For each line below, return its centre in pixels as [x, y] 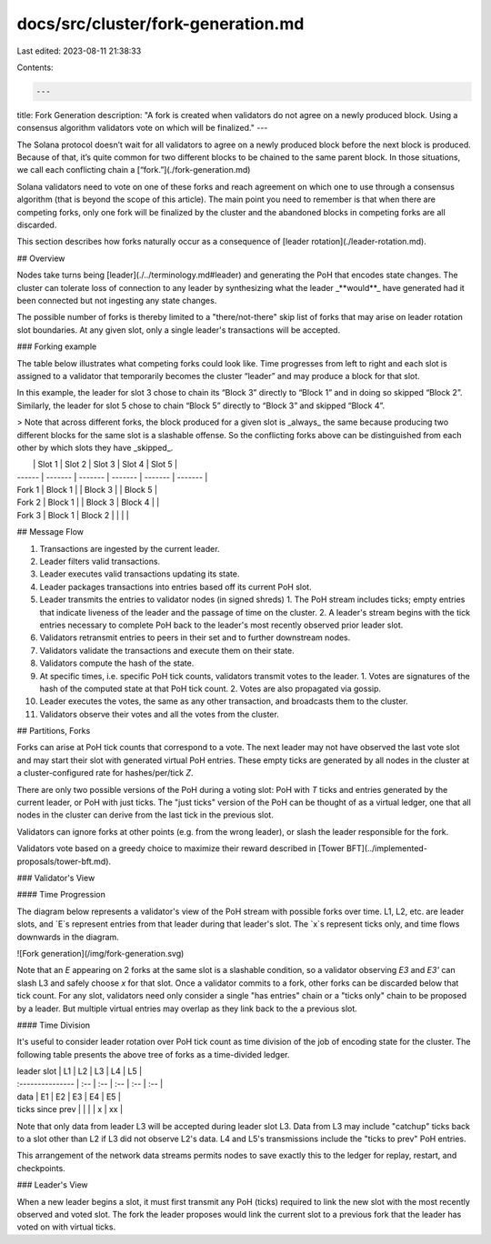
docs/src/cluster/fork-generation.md [160, 24]
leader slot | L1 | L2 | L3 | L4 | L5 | [80, 1071]
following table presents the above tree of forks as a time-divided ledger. [153, 1054]
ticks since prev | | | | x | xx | [70, 1109]
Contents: [35, 67]
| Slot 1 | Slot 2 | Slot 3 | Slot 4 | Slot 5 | [105, 465]
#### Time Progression [61, 895]
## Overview [41, 258]
